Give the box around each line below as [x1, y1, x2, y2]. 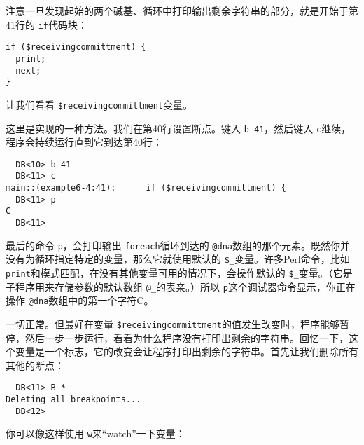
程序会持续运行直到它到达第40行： [6, 135, 162, 149]
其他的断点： [6, 357, 64, 372]
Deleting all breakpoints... [6, 395, 141, 405]
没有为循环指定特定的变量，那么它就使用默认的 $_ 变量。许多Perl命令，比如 [6, 252, 350, 266]
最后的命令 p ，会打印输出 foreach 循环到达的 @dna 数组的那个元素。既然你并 [6, 238, 350, 252]
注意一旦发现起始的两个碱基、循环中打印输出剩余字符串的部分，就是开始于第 [6, 4, 358, 18]
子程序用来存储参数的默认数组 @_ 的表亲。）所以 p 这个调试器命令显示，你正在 [6, 279, 356, 294]
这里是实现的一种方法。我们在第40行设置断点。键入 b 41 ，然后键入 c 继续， [6, 121, 351, 135]
